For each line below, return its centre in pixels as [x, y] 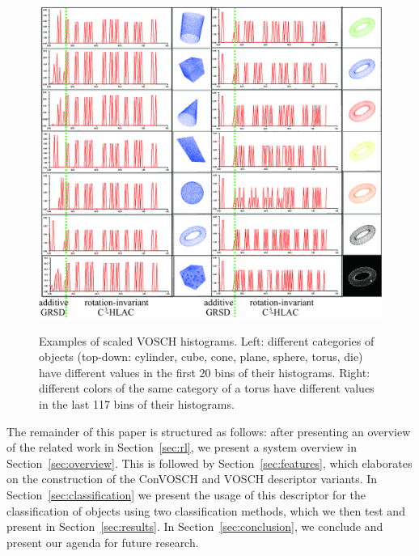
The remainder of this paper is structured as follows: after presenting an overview [209, 431]
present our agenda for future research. [103, 542]
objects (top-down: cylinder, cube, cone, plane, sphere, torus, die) [201, 357]
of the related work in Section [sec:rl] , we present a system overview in [182, 447]
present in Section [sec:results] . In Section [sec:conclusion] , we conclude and [195, 526]
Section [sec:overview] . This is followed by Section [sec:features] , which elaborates [209, 463]
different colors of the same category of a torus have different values [207, 388]
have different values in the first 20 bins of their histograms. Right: [205, 372]
